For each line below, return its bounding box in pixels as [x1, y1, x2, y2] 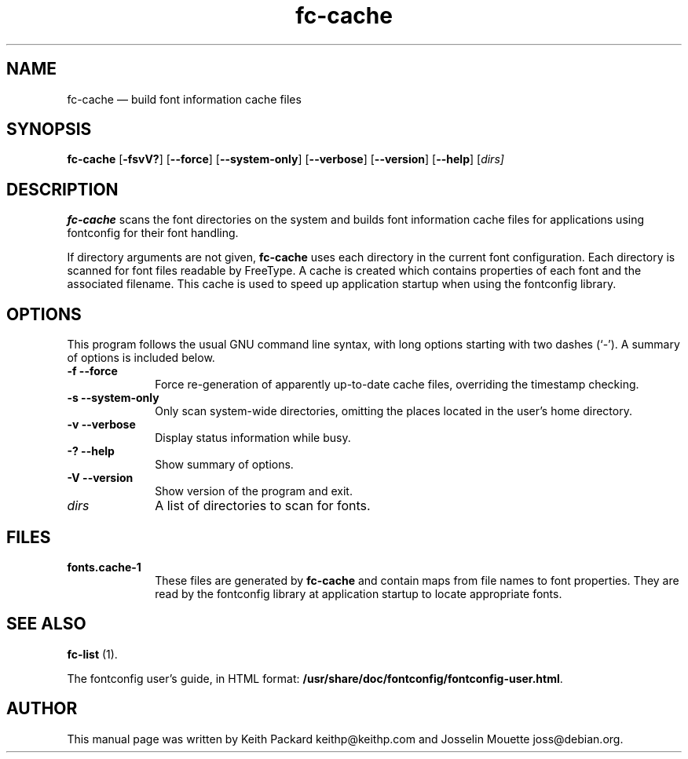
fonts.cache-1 [67, 560, 141, 574]
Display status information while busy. [155, 431, 351, 445]
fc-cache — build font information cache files [67, 92, 302, 106]
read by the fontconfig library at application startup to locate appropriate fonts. [155, 586, 562, 600]
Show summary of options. [155, 458, 294, 472]
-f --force [67, 364, 118, 378]
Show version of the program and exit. [155, 484, 353, 498]
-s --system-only [67, 391, 159, 405]
